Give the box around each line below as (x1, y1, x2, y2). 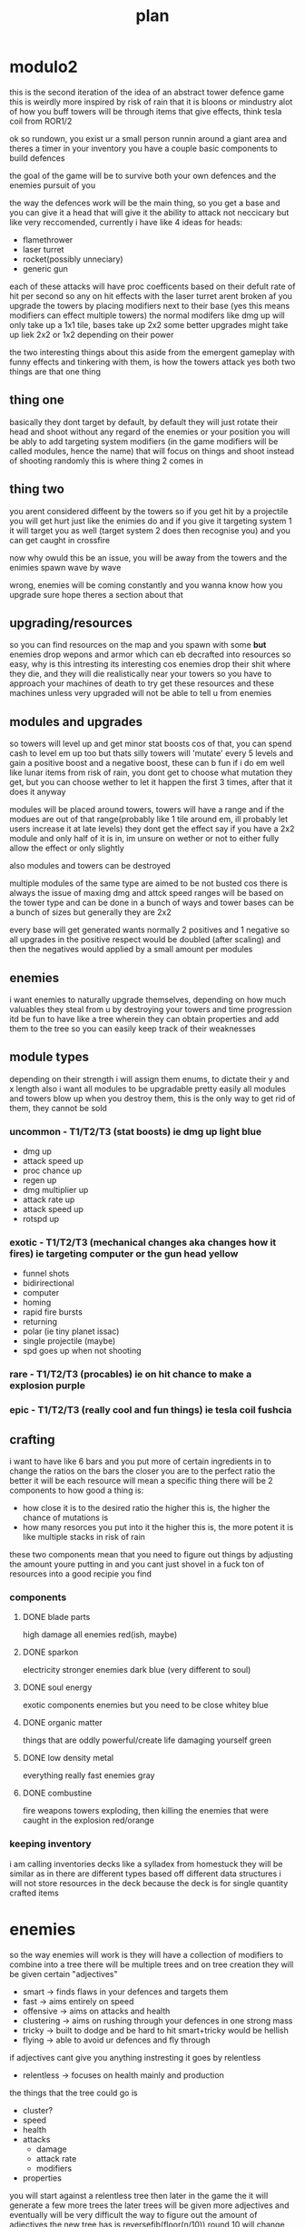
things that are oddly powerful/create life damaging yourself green (22, 1735, 272, 1745)
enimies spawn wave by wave (9, 562, 122, 572)
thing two (9, 482, 65, 497)
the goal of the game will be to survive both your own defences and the (9, 170, 277, 181)
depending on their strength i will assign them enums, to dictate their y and (9, 1073, 290, 1084)
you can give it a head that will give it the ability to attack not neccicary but (9, 206, 290, 218)
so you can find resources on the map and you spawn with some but (9, 640, 267, 651)
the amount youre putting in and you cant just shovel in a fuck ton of (9, 1559, 265, 1570)
